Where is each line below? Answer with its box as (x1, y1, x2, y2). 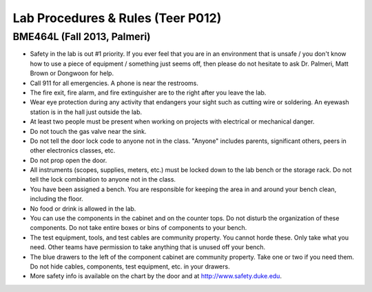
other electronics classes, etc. (30, 146, 116, 155)
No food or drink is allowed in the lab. (30, 204, 136, 213)
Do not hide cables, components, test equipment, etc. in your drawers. (30, 262, 230, 271)
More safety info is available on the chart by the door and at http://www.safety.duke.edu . (30, 272, 282, 280)
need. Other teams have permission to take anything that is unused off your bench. (30, 243, 266, 251)
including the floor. (30, 195, 83, 203)
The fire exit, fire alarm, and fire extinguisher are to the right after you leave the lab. (30, 88, 267, 97)
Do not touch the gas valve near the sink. (30, 127, 147, 135)
